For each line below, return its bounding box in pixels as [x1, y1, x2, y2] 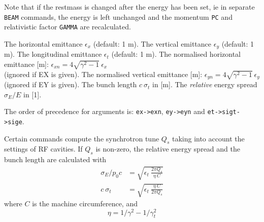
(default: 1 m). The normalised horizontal [111, 49, 241, 59]
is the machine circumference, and [32, 198, 138, 208]
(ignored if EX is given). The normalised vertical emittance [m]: [4, 68, 203, 79]
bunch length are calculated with [4, 154, 107, 165]
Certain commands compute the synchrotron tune [4, 133, 159, 143]
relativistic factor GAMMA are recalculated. [4, 21, 131, 32]
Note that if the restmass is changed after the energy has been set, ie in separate [4, 2, 255, 12]
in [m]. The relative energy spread [152, 79, 257, 90]
